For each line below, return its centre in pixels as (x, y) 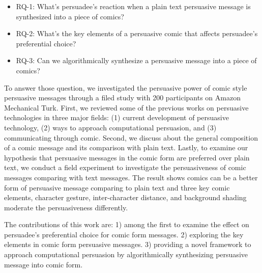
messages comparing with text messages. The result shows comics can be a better (131, 177)
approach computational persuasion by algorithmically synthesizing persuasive (126, 254)
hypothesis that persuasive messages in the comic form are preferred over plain (127, 157)
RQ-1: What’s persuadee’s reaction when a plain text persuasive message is (133, 6)
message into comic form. (43, 264)
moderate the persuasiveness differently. (66, 207)
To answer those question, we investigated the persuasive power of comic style (126, 87)
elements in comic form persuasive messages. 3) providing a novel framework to (128, 244)
